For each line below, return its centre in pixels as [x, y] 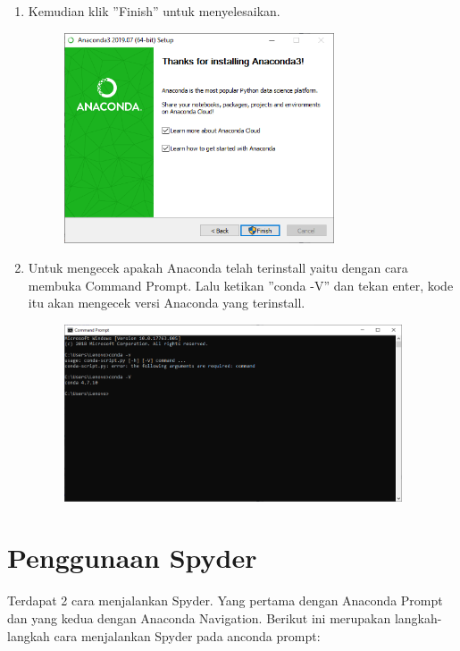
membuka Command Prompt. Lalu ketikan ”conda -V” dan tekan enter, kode [241, 285]
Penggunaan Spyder [132, 558]
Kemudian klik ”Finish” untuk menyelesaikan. [154, 11]
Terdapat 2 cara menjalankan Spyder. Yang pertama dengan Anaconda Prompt [225, 600]
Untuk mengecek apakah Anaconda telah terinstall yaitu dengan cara [218, 268]
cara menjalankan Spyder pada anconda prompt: [187, 635]
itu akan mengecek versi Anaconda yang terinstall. [167, 303]
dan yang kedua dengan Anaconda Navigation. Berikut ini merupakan [199, 618]
